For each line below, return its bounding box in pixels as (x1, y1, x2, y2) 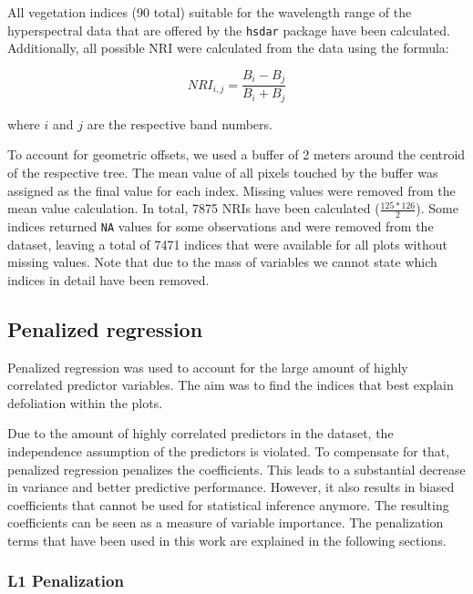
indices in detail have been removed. (7, 270, 210, 289)
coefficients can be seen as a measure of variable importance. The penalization (7, 513, 444, 532)
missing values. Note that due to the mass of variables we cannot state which (7, 252, 437, 271)
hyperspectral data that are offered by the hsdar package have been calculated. (7, 20, 450, 39)
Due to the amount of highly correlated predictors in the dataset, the (7, 424, 394, 443)
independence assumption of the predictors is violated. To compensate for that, (7, 442, 450, 460)
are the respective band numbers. (87, 114, 272, 133)
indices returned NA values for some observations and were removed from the (7, 216, 434, 235)
